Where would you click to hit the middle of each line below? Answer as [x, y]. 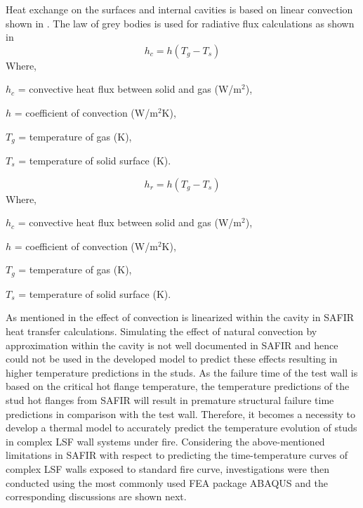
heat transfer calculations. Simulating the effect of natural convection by [161, 331]
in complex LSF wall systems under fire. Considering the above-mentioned [165, 441]
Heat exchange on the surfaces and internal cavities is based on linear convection [179, 9]
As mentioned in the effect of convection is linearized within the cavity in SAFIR [180, 317]
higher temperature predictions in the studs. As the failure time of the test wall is [182, 372]
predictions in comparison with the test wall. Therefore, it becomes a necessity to [180, 413]
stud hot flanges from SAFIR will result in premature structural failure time [170, 400]
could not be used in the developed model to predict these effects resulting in [172, 359]
